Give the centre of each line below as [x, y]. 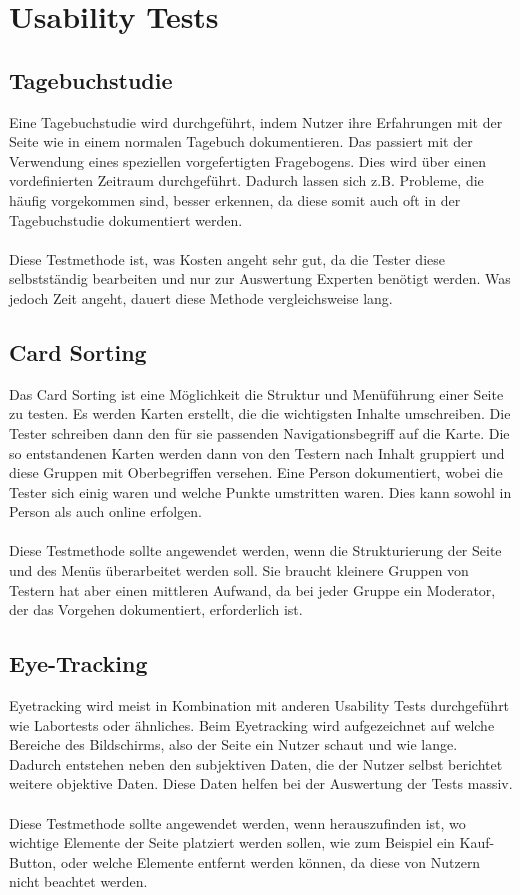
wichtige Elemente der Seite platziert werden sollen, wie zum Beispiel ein [232, 842]
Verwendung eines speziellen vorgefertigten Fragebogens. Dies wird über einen [247, 160]
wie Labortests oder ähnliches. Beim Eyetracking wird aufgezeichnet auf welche [252, 724]
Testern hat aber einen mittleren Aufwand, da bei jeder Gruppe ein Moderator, [252, 589]
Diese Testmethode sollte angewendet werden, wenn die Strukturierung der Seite [255, 550]
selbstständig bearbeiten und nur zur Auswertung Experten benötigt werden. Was [260, 278]
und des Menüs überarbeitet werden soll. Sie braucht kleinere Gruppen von [239, 570]
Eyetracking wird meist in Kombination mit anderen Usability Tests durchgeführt [259, 705]
